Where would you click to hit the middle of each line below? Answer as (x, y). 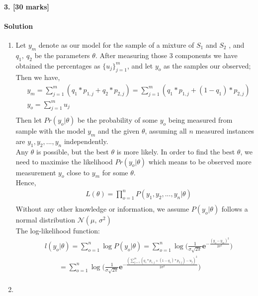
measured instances (225, 131)
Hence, (26, 183)
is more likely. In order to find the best (176, 151)
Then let (29, 120)
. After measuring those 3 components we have (166, 55)
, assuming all (166, 131)
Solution (19, 26)
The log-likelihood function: (58, 230)
